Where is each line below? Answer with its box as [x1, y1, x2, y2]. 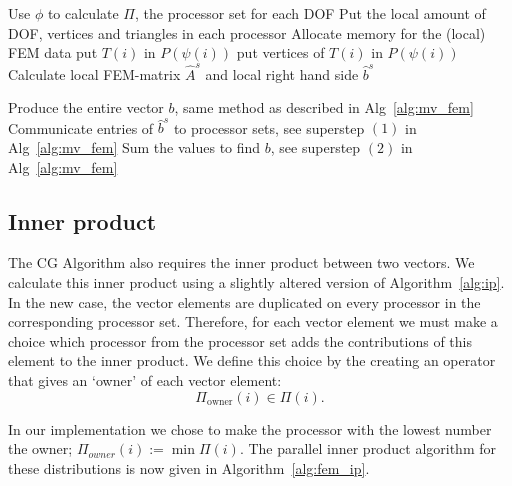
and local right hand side [205, 63, 359, 84]
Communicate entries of [8, 117, 154, 138]
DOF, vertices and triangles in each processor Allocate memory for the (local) [8, 22, 486, 43]
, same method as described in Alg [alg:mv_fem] [174, 97, 474, 118]
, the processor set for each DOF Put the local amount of [135, 3, 486, 23]
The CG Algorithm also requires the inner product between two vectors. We [8, 252, 475, 273]
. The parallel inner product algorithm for [239, 438, 497, 459]
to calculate [47, 3, 119, 23]
